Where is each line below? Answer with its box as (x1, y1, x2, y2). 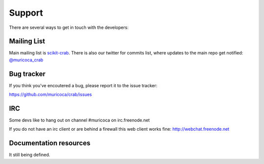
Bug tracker (9, 70, 46, 78)
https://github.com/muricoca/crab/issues (9, 92, 92, 97)
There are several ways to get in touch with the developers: (9, 24, 129, 30)
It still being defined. (9, 152, 50, 158)
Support (9, 7, 44, 18)
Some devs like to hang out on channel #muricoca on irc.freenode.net (9, 117, 150, 123)
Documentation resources (9, 139, 90, 147)
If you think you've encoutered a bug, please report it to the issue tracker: (9, 82, 157, 88)
